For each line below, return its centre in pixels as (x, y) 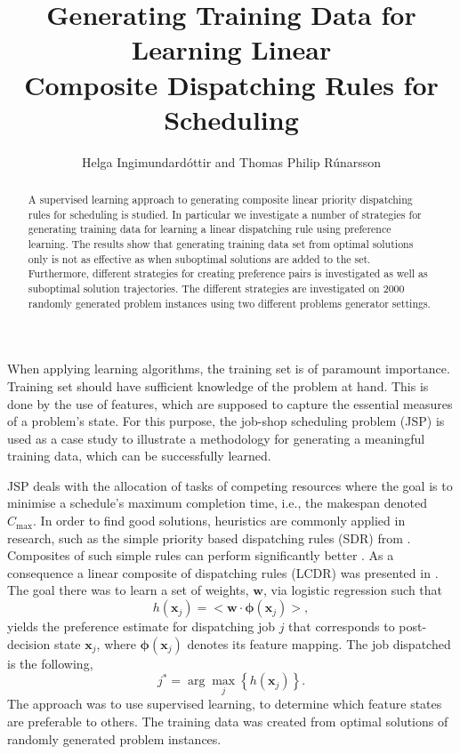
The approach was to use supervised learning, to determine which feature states (225, 704)
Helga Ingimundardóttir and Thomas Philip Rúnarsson (231, 161)
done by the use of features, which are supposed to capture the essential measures (230, 403)
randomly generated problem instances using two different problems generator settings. (229, 303)
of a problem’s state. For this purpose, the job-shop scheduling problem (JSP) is (226, 421)
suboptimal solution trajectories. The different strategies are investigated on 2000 (216, 289)
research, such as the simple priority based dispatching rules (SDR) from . (209, 537)
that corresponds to (342, 626)
